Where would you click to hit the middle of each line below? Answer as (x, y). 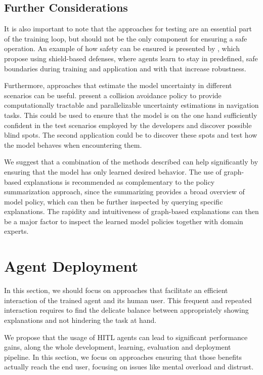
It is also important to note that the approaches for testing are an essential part (128, 29)
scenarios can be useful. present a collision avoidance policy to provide (113, 95)
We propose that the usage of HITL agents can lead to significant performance (126, 337)
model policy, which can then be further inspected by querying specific (114, 201)
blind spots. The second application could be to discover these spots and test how (131, 135)
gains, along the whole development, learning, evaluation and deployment (118, 347)
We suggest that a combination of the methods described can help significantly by (131, 162)
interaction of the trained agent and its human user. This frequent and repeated (128, 300)
